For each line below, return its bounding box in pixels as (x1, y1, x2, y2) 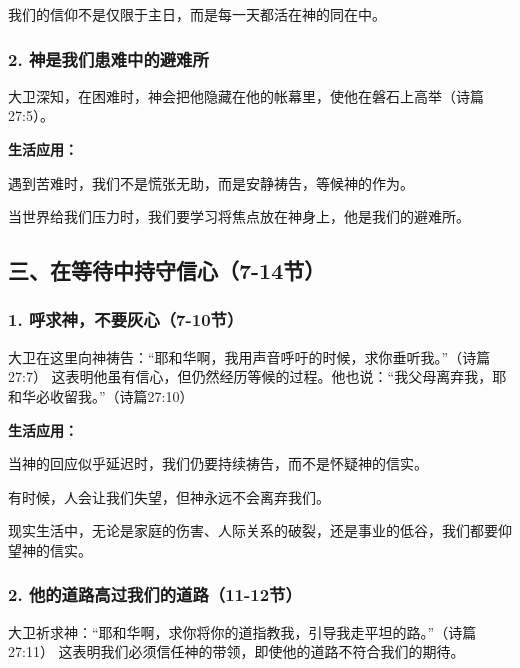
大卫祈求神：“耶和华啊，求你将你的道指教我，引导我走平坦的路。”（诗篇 (8, 621, 477, 642)
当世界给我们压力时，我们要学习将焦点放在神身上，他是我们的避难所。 (8, 206, 470, 227)
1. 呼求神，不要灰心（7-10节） (8, 307, 244, 332)
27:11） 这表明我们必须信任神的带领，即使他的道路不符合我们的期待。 (8, 641, 465, 662)
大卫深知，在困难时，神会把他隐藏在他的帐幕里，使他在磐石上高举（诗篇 (8, 85, 484, 106)
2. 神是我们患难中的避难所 (8, 46, 209, 71)
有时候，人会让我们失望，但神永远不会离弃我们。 (8, 486, 330, 507)
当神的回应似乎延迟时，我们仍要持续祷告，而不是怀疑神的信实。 (8, 453, 428, 474)
